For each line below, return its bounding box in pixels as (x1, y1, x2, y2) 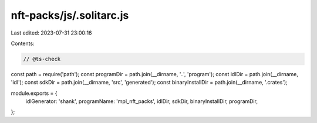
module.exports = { (11, 90, 58, 97)
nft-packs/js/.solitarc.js (11, 9, 129, 22)
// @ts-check (23, 56, 61, 62)
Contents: (11, 40, 35, 47)
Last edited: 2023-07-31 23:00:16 (11, 29, 92, 36)
